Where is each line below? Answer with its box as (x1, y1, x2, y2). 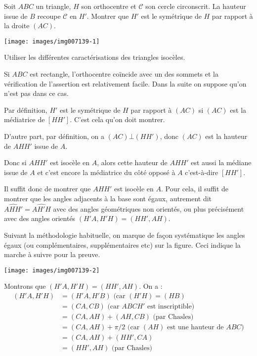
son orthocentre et (81, 1, 136, 11)
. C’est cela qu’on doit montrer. (70, 114, 165, 125)
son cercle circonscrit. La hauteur (145, 1, 246, 11)
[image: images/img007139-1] (4, 38, 100, 45)
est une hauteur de (167, 324, 224, 331)
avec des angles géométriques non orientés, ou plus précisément (53, 203, 244, 214)
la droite (4, 20, 30, 31)
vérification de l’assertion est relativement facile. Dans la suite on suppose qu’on (4, 78, 247, 89)
